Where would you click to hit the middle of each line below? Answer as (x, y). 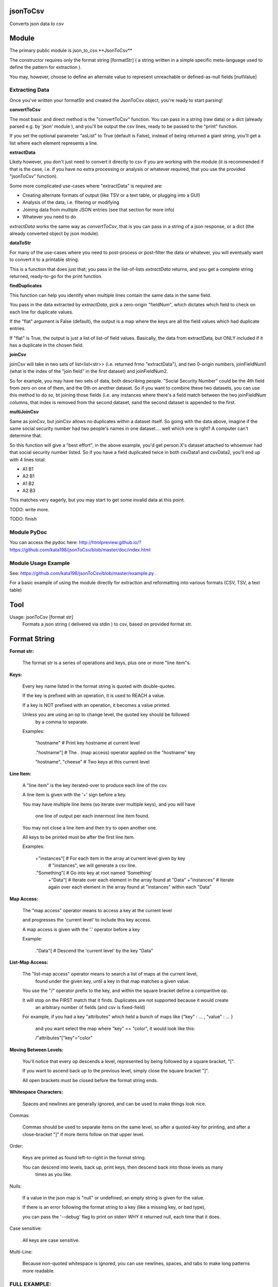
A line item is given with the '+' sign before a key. (74, 795)
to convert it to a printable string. (44, 259)
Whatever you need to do (49, 217)
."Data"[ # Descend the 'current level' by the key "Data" (94, 950)
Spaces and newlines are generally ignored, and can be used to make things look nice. (114, 1104)
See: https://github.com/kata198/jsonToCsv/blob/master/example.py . (83, 573)
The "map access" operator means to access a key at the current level (97, 911)
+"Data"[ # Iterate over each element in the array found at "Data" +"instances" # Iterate (141, 880)
